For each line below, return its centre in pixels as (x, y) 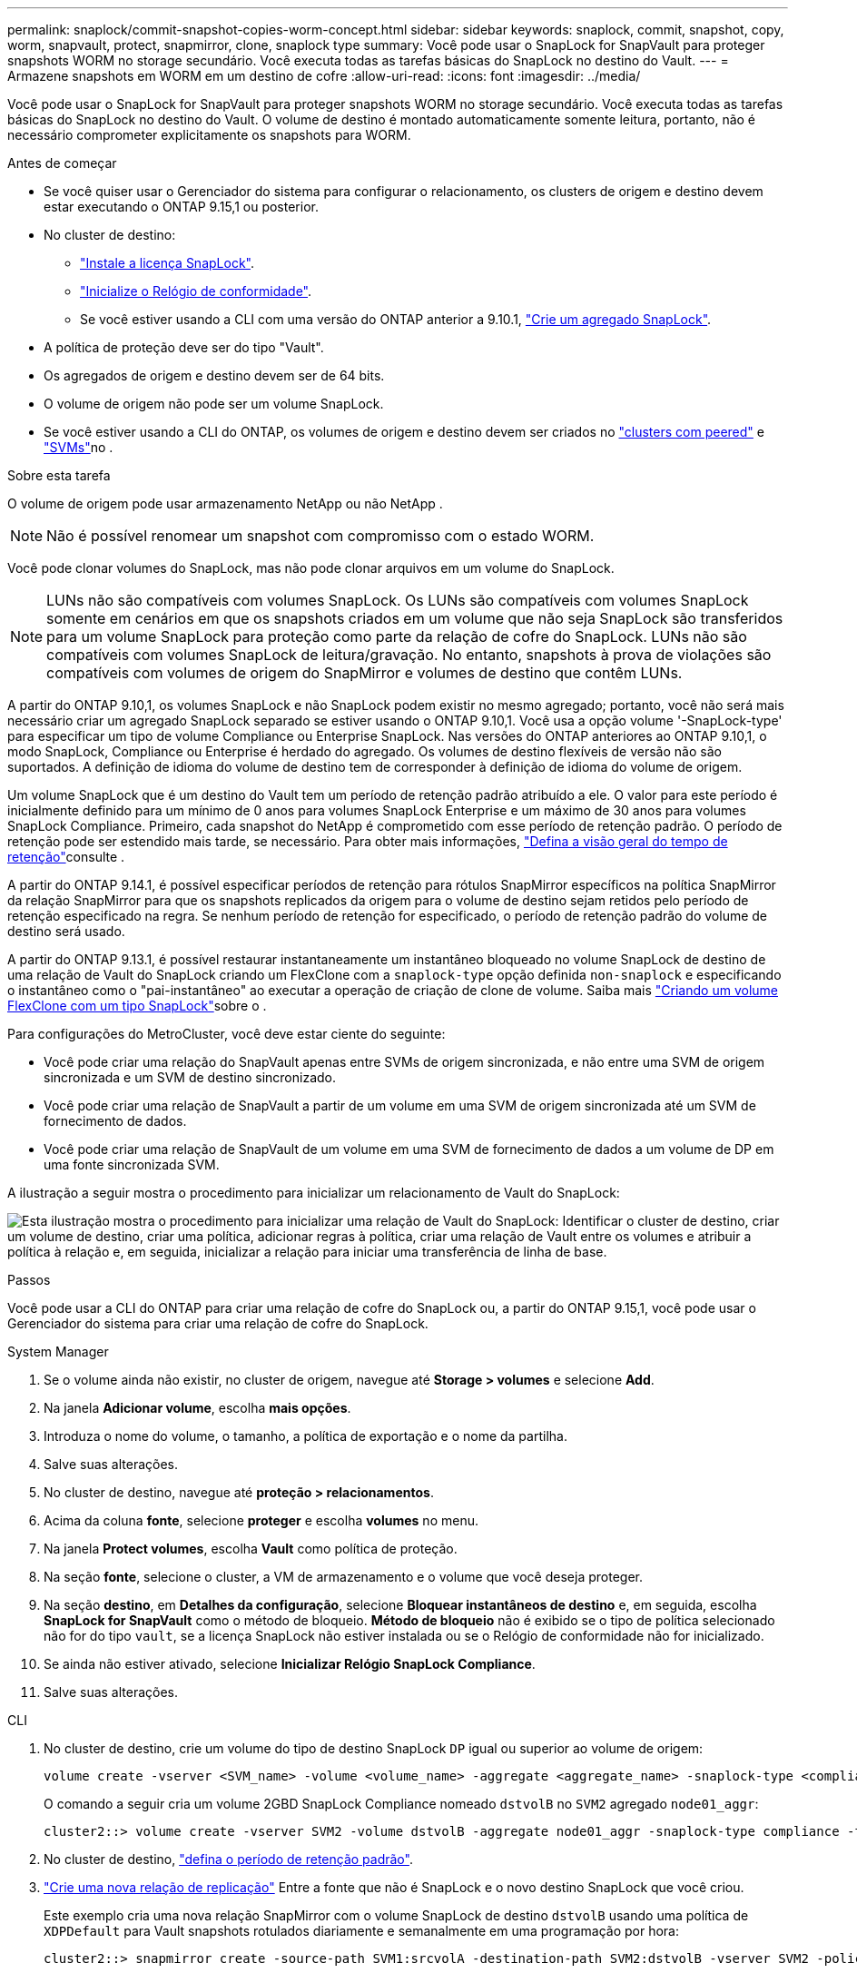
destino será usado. (66, 931)
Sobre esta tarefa (59, 475)
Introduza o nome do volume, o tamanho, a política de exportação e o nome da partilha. (305, 1436)
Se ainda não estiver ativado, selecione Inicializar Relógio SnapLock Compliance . (290, 1664)
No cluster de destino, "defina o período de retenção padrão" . (228, 1859)
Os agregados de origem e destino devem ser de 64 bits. (214, 375)
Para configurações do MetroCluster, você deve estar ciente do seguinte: (227, 1034)
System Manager (58, 1352)
